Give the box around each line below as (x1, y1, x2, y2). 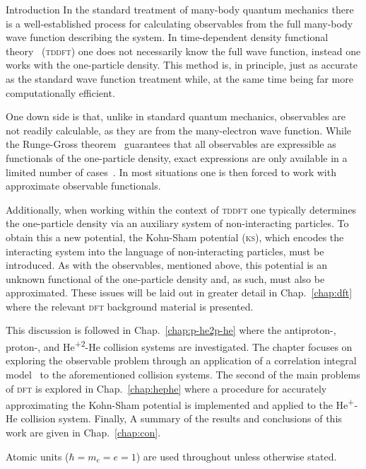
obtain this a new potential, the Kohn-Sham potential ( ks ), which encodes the (6, 229, 344, 244)
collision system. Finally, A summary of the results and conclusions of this (20, 411, 342, 426)
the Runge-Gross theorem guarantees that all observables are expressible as (6, 137, 336, 151)
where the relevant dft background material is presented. (6, 299, 254, 313)
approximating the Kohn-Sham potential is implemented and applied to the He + (6, 395, 355, 412)
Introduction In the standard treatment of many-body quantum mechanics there (6, 2, 354, 16)
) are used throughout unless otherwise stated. (136, 448, 337, 463)
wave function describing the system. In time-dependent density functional (6, 30, 329, 45)
